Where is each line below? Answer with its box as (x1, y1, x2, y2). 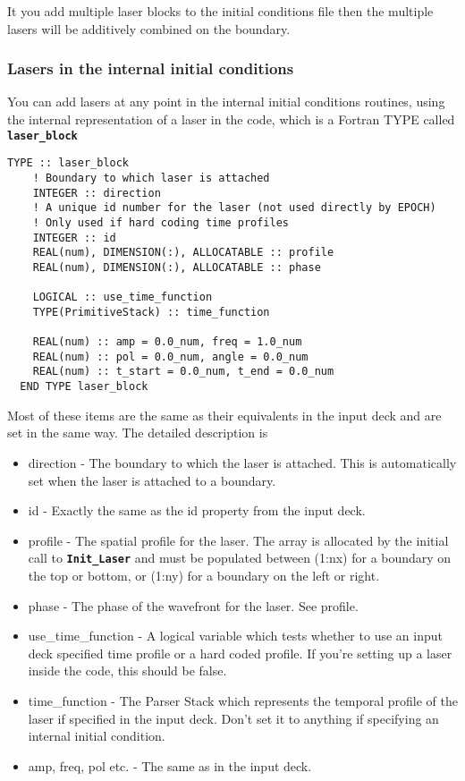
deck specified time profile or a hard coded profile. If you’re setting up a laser (28, 643, 452, 662)
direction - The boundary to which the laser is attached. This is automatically (28, 453, 457, 471)
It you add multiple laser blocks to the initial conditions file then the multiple (7, 2, 434, 20)
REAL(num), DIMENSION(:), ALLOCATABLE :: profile (32, 246, 334, 259)
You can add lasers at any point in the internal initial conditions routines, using (7, 92, 445, 111)
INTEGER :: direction (32, 186, 161, 199)
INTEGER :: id (32, 231, 116, 244)
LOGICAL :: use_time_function (32, 291, 213, 304)
